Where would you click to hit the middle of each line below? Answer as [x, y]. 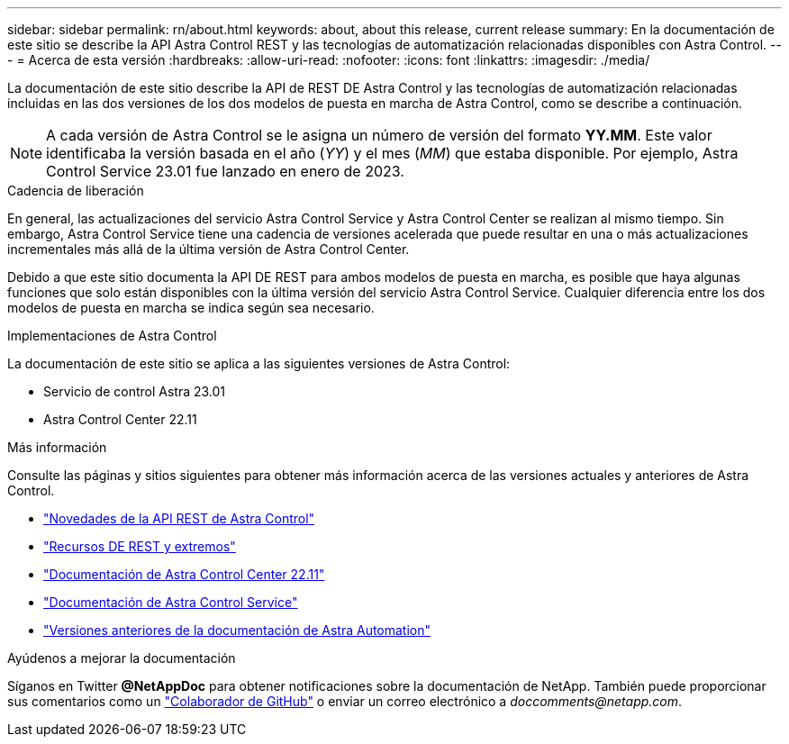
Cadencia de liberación [76, 191]
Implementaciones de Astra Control [112, 336]
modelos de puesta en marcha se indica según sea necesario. [191, 308]
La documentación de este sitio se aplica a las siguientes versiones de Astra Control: [259, 363]
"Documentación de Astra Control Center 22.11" [184, 574]
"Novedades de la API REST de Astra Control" [179, 518]
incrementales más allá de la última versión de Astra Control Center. [209, 249]
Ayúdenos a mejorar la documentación [122, 658]
